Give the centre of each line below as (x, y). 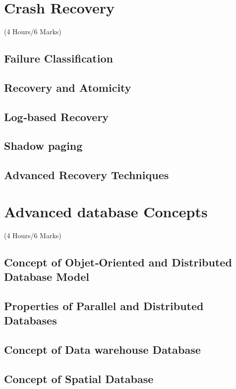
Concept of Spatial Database (79, 378)
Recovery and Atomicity (68, 87)
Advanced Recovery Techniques (87, 175)
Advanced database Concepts (106, 211)
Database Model (47, 277)
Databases (30, 320)
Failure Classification (59, 58)
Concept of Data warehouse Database (102, 350)
